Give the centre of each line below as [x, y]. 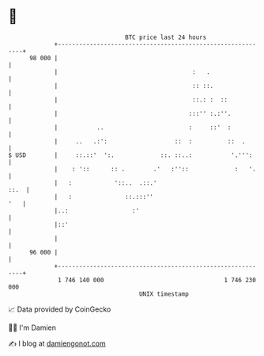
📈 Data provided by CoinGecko [60, 309]
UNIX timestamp [164, 294]
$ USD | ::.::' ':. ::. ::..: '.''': [130, 155]
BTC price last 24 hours [166, 37]
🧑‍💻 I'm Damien [32, 327]
